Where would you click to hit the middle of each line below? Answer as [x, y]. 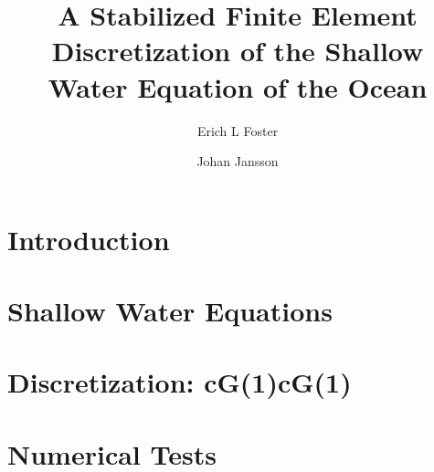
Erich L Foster [238, 130]
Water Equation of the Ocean [238, 86]
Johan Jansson [238, 161]
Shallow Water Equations [170, 311]
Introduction [89, 239]
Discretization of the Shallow [238, 51]
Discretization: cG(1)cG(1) [180, 382]
